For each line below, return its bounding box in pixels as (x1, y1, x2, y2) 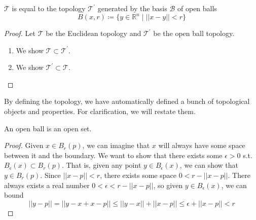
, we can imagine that (82, 140, 150, 151)
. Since (40, 170, 61, 180)
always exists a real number (4, 179, 90, 190)
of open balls (177, 3, 217, 13)
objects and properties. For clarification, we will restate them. (4, 106, 196, 117)
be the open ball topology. (153, 28, 235, 39)
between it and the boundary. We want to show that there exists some (4, 150, 223, 160)
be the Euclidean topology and (46, 28, 141, 39)
